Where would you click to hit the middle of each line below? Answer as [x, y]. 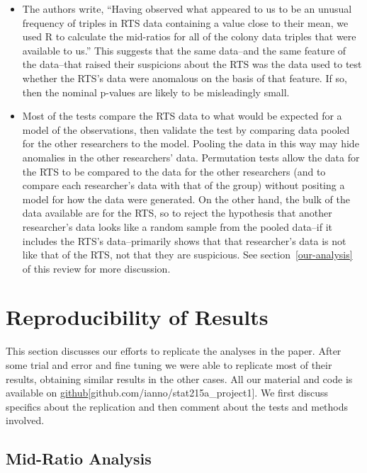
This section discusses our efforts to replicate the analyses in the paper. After [174, 351]
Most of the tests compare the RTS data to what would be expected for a [182, 116]
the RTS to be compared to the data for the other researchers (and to [174, 171]
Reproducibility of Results [137, 317]
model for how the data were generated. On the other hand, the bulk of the [186, 199]
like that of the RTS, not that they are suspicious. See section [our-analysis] [187, 255]
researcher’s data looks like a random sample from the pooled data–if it [177, 226]
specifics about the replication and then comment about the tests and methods [177, 406]
